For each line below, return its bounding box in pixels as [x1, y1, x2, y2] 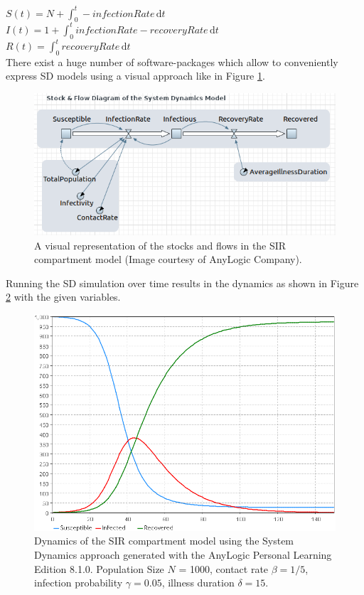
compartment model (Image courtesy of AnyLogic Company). [34, 252, 302, 267]
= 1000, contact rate [178, 561, 269, 576]
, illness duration [161, 575, 235, 590]
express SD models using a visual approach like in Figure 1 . [6, 68, 265, 83]
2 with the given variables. [6, 289, 121, 304]
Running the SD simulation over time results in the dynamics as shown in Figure [6, 275, 359, 290]
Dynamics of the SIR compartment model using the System [34, 533, 294, 548]
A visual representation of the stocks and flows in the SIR [34, 237, 287, 252]
